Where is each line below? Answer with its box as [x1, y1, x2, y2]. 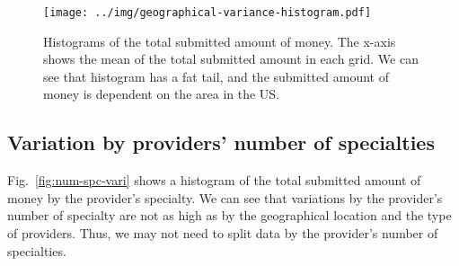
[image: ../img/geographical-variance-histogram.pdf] [43, 6, 372, 19]
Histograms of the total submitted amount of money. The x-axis [43, 31, 396, 50]
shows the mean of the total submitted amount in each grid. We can [43, 49, 419, 68]
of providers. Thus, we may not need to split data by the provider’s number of [7, 224, 438, 243]
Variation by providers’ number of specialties [7, 129, 435, 156]
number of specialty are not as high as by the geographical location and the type [7, 206, 452, 225]
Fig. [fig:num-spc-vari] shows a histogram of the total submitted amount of [7, 171, 421, 190]
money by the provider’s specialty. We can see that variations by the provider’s [7, 188, 443, 207]
